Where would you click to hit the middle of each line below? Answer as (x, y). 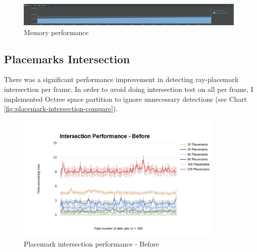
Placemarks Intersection (67, 59)
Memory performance (56, 32)
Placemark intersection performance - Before (91, 244)
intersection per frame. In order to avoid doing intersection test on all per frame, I (129, 89)
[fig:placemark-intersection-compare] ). (61, 108)
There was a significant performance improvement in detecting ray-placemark (121, 79)
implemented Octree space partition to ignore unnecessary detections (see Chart (126, 99)
